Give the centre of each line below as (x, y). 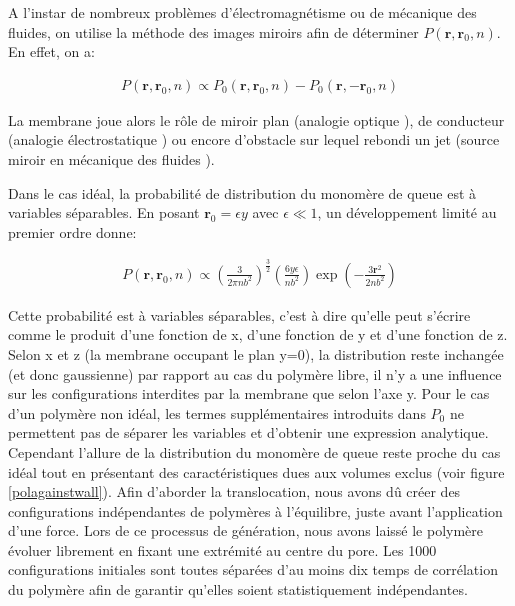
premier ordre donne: (72, 231)
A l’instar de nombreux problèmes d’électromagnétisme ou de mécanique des (242, 12)
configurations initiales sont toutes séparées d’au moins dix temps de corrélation (253, 569)
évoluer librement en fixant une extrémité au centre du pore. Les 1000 (222, 549)
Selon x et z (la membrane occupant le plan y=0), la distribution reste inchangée (256, 353)
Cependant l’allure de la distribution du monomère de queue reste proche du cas (254, 451)
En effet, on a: (51, 51)
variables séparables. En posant (104, 212)
